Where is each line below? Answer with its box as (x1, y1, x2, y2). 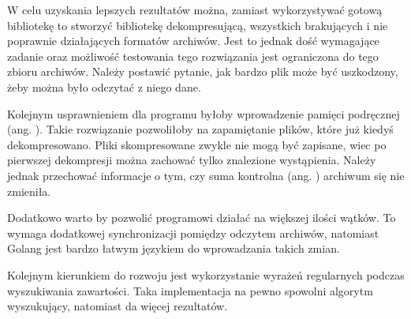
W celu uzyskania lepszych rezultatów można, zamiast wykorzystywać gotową (7, 2, 383, 17)
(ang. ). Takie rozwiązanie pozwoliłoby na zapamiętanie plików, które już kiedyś (7, 121, 394, 137)
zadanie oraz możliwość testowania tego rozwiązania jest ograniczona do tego (7, 47, 379, 64)
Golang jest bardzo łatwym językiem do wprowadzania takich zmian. (7, 240, 340, 257)
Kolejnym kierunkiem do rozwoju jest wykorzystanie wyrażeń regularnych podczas (7, 266, 405, 283)
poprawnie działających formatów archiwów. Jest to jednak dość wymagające (7, 32, 379, 49)
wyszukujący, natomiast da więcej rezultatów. (7, 298, 228, 314)
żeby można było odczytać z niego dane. (7, 78, 201, 95)
